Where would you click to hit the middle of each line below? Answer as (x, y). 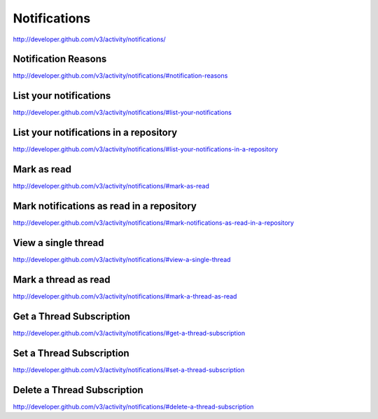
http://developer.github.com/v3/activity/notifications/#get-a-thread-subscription (129, 333)
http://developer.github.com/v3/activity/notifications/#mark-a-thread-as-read (125, 296)
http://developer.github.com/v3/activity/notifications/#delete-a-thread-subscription (133, 406)
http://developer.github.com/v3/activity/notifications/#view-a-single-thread (122, 259)
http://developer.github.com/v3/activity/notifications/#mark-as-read (111, 186)
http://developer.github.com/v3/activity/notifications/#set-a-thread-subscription (129, 370)
